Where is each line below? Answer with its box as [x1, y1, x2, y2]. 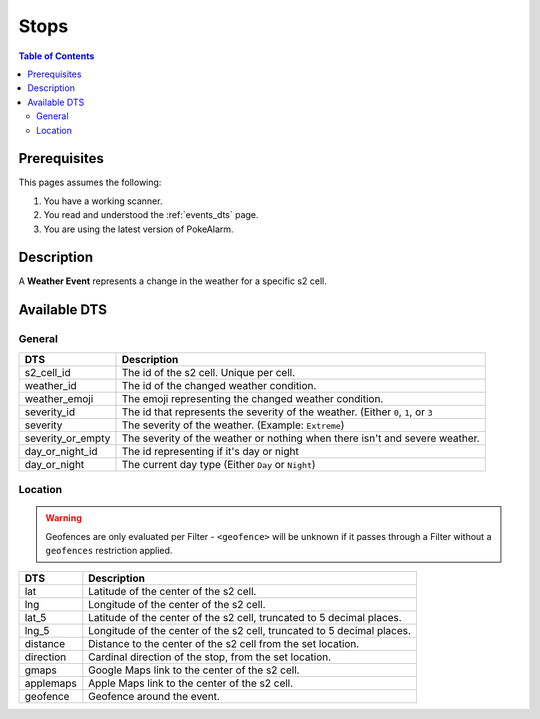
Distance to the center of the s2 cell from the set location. [88, 637, 360, 651]
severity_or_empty [24, 431, 111, 445]
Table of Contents [18, 50, 95, 62]
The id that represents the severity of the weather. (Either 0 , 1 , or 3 [121, 405, 434, 419]
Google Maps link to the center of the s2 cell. [88, 663, 300, 677]
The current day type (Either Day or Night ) [121, 457, 316, 471]
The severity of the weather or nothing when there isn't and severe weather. [121, 431, 480, 445]
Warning [45, 512, 82, 524]
